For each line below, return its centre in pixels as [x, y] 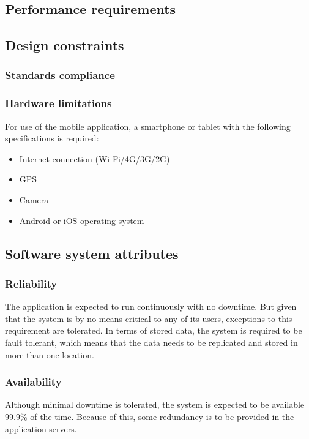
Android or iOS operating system [82, 220]
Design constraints [65, 45]
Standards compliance [60, 75]
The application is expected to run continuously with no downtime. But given [151, 306]
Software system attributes [92, 253]
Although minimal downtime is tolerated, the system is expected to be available [155, 404]
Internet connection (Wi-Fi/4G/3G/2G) [95, 158]
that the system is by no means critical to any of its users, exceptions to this [149, 318]
